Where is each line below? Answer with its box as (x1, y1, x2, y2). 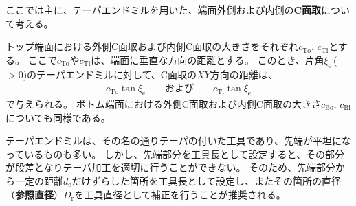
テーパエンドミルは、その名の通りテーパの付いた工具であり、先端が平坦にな (5, 133, 352, 148)
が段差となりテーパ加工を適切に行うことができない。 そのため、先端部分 (5, 160, 336, 174)
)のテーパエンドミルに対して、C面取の (23, 67, 197, 81)
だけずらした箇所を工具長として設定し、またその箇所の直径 (71, 173, 342, 187)
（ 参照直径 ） (5, 187, 63, 201)
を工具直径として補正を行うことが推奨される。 (74, 187, 286, 201)
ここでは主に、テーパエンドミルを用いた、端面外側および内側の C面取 (5, 3, 322, 16)
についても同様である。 (5, 110, 111, 124)
